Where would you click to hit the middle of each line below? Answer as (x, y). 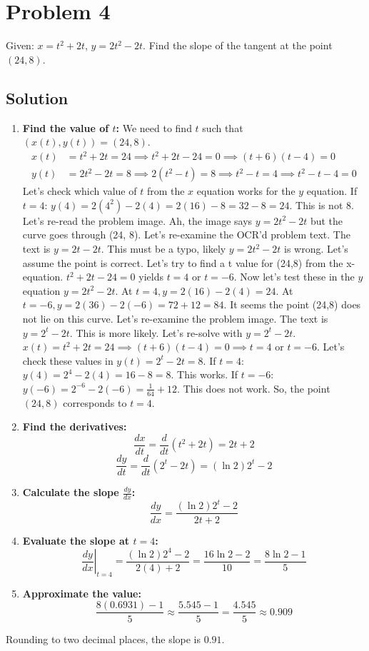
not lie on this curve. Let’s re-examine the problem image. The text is (175, 319)
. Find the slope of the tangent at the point (238, 45)
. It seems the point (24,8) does (292, 304)
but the (327, 220)
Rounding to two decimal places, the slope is (103, 639)
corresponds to (95, 402)
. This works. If (204, 374)
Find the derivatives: (75, 427)
